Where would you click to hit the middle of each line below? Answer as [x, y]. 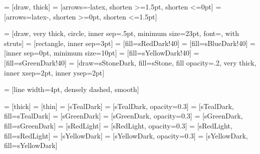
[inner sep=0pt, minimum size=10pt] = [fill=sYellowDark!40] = [102, 53]
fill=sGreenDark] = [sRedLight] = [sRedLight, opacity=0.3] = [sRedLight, [118, 125]
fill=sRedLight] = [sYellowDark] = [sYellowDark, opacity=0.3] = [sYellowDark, [126, 135]
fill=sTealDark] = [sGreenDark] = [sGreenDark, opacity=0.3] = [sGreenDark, [123, 116]
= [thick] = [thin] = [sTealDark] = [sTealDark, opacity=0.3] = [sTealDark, [119, 106]
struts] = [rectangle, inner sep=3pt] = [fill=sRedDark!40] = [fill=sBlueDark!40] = [130, 43]
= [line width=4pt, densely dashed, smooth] [72, 89]
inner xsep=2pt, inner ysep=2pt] [54, 72]
